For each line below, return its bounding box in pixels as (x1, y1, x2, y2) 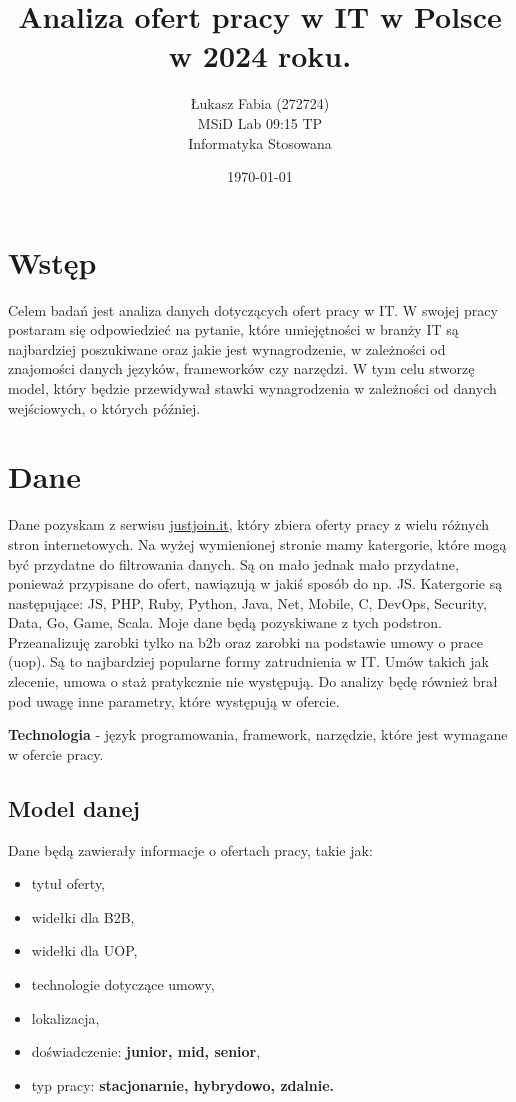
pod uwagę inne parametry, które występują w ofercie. (8, 690, 340, 711)
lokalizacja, (31, 1007, 100, 1028)
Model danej (8, 792, 140, 823)
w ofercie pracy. (8, 743, 104, 764)
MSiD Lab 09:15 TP (197, 112, 323, 133)
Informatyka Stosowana (188, 132, 332, 153)
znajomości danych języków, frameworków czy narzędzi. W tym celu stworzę (8, 358, 475, 379)
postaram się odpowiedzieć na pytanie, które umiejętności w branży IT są (8, 319, 459, 340)
